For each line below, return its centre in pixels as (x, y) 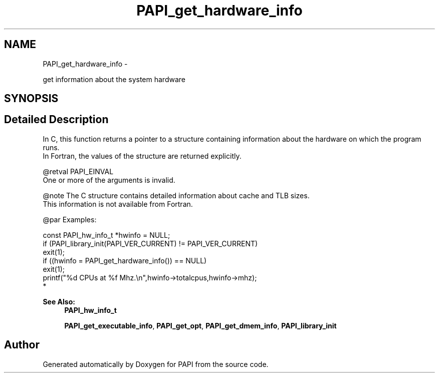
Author (22, 345)
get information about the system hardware (114, 79)
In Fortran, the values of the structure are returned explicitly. (142, 156)
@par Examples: (70, 219)
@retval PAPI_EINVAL (78, 171)
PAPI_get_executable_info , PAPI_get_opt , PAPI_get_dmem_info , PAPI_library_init (200, 325)
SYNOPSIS (31, 99)
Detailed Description (56, 120)
